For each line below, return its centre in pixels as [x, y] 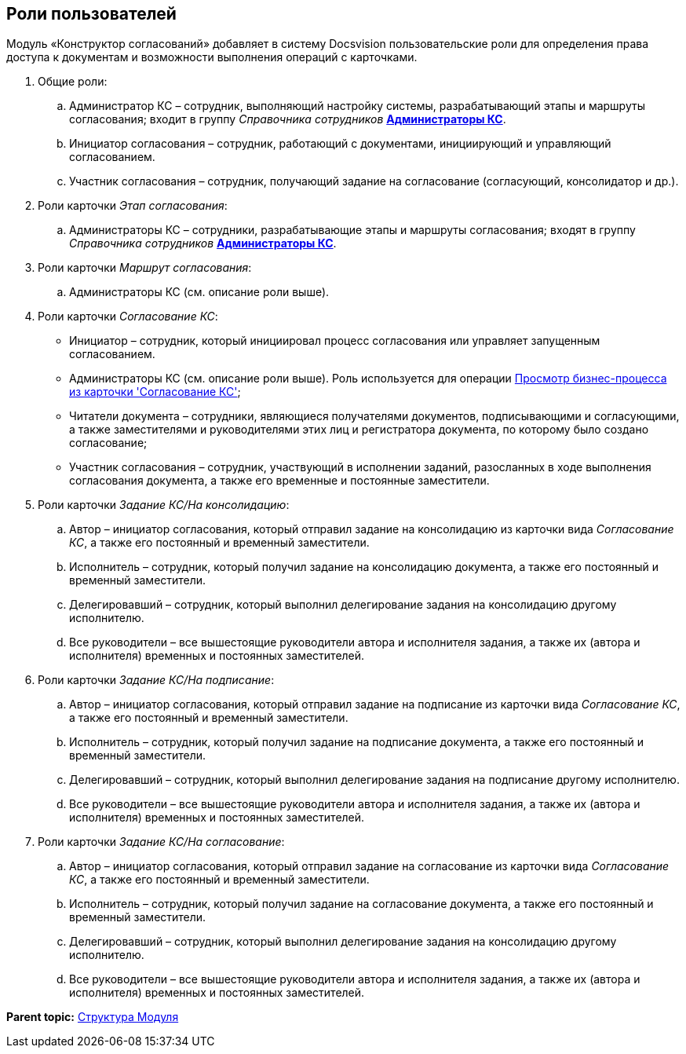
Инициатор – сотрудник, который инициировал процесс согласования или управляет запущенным [335, 341]
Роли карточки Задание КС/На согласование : [161, 842]
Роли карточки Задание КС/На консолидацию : [164, 505]
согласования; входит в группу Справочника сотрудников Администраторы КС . [288, 119]
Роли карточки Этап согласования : [133, 206]
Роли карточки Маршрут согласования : [145, 268]
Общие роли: [73, 82]
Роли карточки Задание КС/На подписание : [156, 680]
